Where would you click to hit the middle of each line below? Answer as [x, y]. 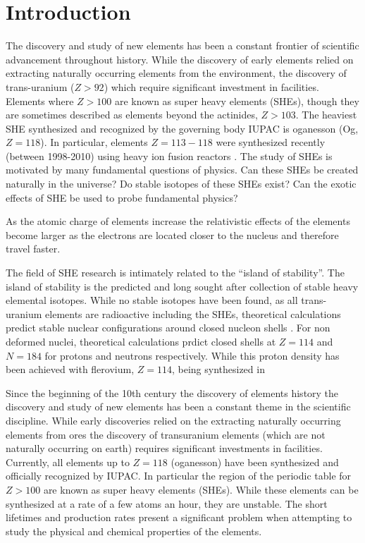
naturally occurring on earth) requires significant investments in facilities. [164, 448]
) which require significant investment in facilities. [211, 86]
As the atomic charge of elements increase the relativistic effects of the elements [178, 221]
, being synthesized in [218, 369]
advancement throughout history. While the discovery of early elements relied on [180, 59]
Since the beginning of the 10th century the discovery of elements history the [172, 392]
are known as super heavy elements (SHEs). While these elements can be [201, 489]
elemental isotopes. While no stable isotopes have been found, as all [152, 300]
